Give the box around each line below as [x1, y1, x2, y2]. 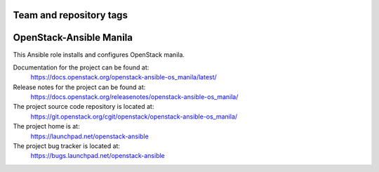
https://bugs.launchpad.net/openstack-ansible [30, 152, 165, 160]
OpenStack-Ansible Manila [13, 32, 133, 44]
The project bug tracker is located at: [13, 142, 121, 150]
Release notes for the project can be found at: [13, 83, 146, 91]
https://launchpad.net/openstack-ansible [30, 132, 149, 140]
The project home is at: [13, 122, 80, 131]
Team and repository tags [13, 9, 128, 21]
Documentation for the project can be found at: [13, 63, 149, 72]
